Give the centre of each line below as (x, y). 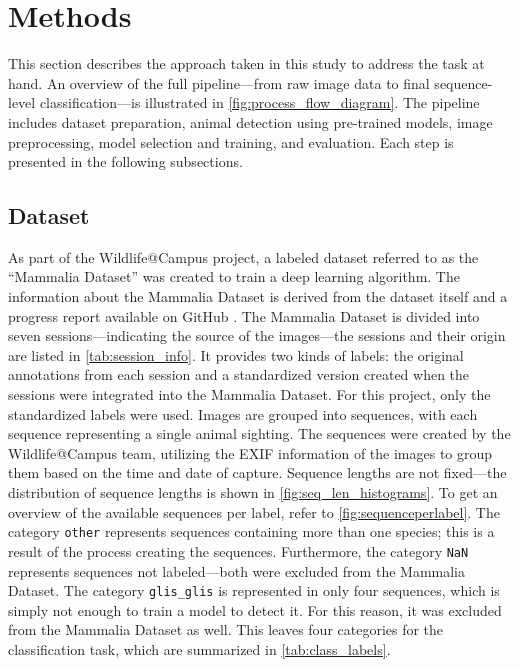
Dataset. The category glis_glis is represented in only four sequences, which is (254, 590)
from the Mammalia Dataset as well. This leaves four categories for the (226, 629)
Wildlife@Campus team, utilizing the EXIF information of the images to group (250, 452)
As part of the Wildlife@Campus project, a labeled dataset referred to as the (243, 256)
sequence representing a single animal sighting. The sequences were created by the (259, 433)
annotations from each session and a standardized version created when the (239, 374)
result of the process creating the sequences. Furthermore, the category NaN (238, 550)
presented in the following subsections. (125, 161)
